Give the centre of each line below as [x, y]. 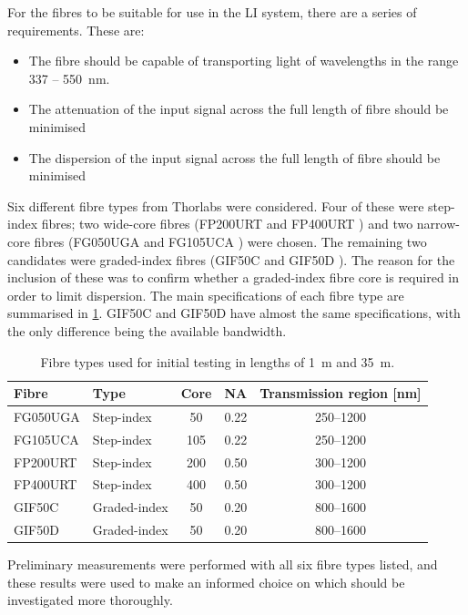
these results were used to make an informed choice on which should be [206, 582]
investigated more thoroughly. [90, 600]
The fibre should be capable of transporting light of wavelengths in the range [244, 61]
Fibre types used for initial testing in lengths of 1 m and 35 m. [218, 361]
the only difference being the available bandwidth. [147, 330]
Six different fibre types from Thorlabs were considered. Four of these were [216, 205]
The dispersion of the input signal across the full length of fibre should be [234, 157]
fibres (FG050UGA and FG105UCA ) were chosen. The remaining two [230, 241]
